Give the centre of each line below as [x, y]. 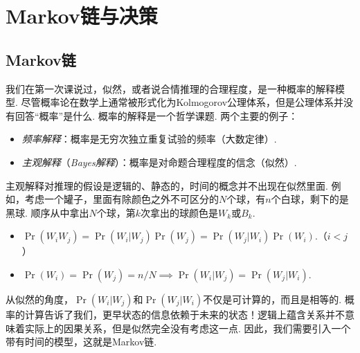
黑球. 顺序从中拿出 [47, 212]
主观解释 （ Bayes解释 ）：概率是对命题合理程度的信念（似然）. [159, 162]
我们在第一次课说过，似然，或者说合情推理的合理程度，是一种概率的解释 [170, 88]
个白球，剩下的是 [310, 199]
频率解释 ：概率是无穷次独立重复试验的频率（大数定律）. [149, 139]
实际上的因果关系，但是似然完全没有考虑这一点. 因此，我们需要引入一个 [188, 328]
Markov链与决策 [82, 16]
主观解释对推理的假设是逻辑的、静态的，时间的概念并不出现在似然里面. [167, 185]
